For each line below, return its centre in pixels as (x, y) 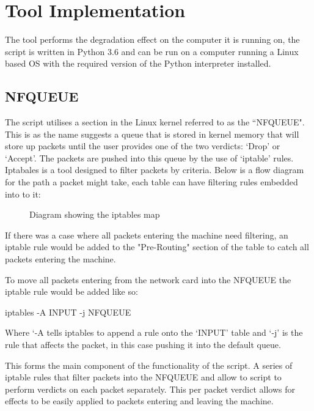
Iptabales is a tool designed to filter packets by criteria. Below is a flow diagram (155, 170)
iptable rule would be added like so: (71, 291)
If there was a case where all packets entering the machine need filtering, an (147, 235)
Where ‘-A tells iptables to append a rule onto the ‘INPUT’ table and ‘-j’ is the (154, 332)
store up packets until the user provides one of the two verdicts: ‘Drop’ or (143, 146)
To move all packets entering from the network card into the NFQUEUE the (148, 279)
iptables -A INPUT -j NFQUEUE (68, 312)
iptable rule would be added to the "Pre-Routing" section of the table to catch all (157, 247)
